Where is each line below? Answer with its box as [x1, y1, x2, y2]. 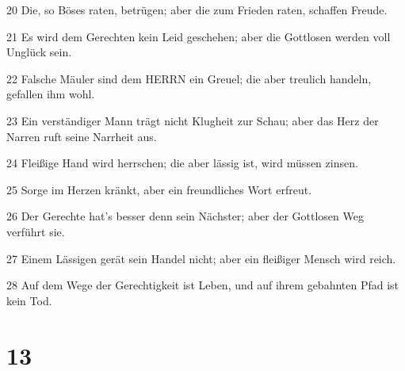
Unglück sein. [6, 44, 72, 60]
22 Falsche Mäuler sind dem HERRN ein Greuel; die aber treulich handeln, [6, 70, 372, 86]
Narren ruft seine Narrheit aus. [6, 128, 157, 144]
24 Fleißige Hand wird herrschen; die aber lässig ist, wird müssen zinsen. [6, 155, 358, 171]
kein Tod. [6, 292, 52, 308]
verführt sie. [6, 223, 65, 239]
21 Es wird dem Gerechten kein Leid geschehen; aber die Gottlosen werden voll [6, 28, 391, 44]
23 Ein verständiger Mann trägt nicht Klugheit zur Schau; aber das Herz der [6, 112, 379, 128]
